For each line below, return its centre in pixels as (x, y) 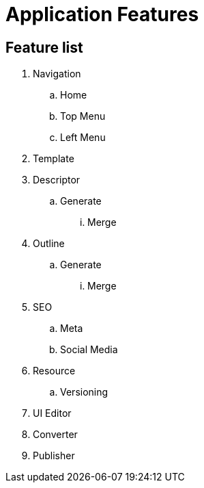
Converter (55, 435)
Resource (54, 371)
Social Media (89, 350)
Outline (49, 244)
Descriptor (57, 180)
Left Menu (83, 138)
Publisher (54, 456)
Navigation (57, 74)
